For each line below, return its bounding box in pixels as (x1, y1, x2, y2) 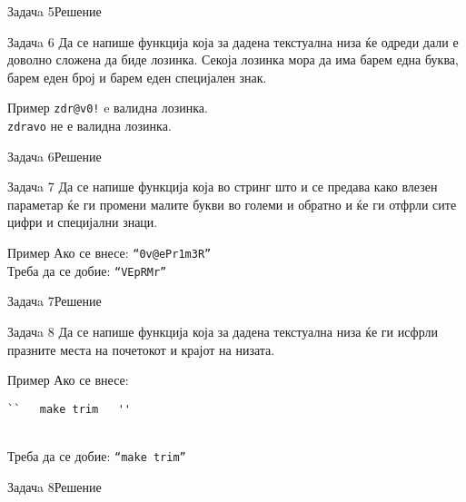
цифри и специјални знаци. (7, 212, 158, 231)
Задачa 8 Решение (7, 477, 102, 496)
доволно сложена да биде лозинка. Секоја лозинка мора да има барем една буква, (7, 50, 459, 69)
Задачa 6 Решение (7, 146, 102, 165)
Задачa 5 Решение (7, 2, 102, 20)
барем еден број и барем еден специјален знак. (7, 67, 267, 86)
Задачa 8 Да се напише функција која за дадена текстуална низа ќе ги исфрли (7, 321, 438, 340)
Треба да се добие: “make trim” (7, 447, 186, 465)
